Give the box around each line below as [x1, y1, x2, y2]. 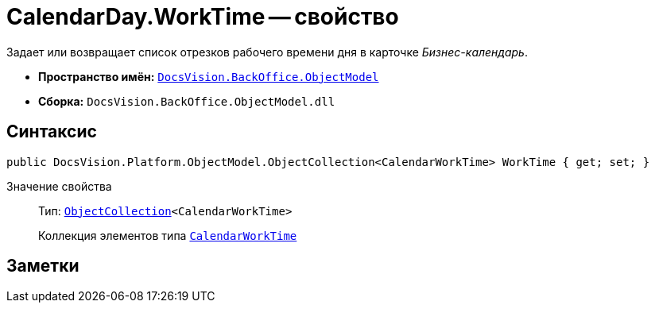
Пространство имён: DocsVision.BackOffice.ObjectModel [38, 69, 379, 83]
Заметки [6, 256, 79, 276]
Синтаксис [6, 122, 97, 142]
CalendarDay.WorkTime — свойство [6, 3, 399, 30]
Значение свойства [6, 179, 112, 193]
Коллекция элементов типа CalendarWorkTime [38, 228, 297, 242]
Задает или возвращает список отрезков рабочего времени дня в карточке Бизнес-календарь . [6, 44, 528, 59]
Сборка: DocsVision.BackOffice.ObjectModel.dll [38, 94, 335, 108]
